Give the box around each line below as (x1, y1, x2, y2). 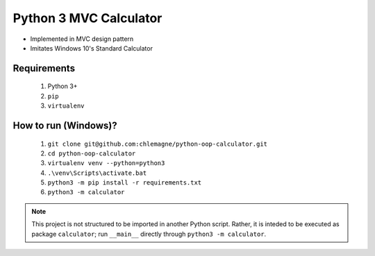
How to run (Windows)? (12, 119, 117, 131)
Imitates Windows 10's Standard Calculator (30, 44, 153, 52)
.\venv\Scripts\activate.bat (47, 169, 147, 177)
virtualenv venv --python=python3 (47, 160, 165, 167)
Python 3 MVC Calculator (12, 10, 162, 26)
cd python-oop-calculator (47, 149, 136, 157)
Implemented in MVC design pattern (30, 35, 134, 43)
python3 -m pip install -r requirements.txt (47, 179, 202, 187)
